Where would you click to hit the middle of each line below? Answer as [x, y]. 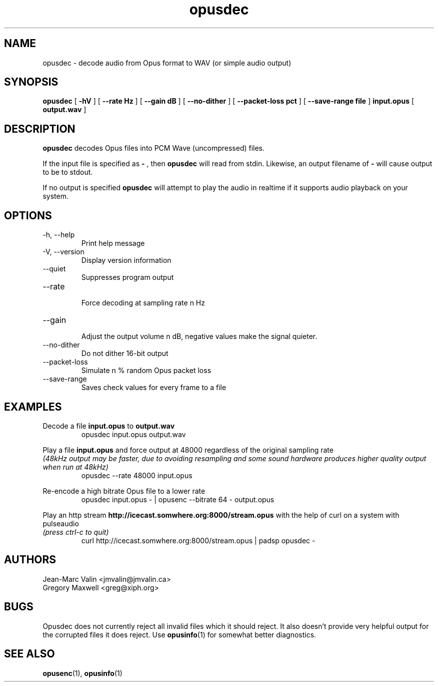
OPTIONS [28, 215]
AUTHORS [30, 560]
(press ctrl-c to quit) [76, 532]
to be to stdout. [68, 172]
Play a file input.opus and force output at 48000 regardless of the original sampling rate [188, 450]
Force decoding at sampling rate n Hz [143, 303]
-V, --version [63, 252]
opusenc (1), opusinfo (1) [82, 673]
